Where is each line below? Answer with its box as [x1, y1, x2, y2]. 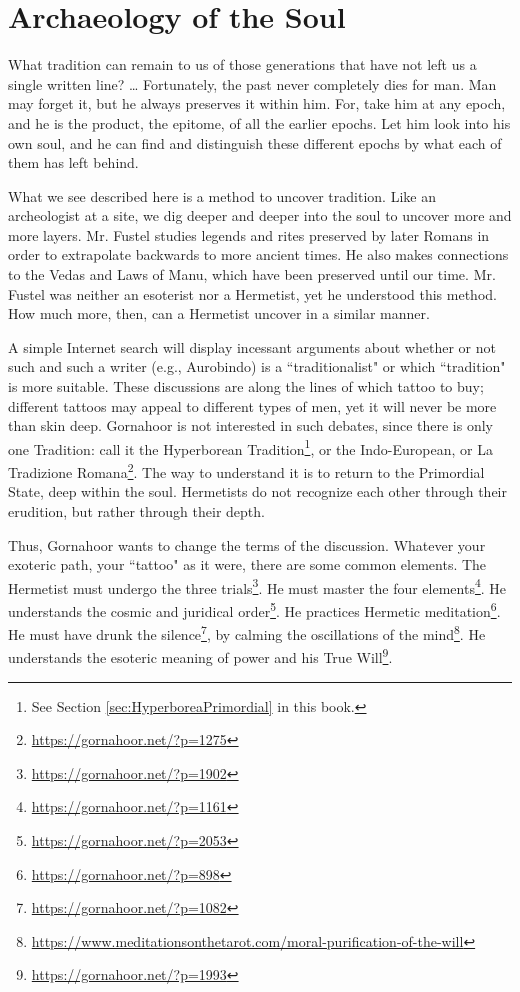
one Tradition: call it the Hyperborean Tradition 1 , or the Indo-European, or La [8, 435, 493, 459]
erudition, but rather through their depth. [8, 500, 265, 521]
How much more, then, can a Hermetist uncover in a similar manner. [8, 303, 430, 324]
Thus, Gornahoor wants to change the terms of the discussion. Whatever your [8, 534, 486, 555]
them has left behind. [8, 152, 139, 173]
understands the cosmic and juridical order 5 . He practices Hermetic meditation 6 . [8, 597, 501, 621]
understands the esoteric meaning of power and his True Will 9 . [8, 644, 393, 668]
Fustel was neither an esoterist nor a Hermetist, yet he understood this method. [8, 283, 497, 304]
